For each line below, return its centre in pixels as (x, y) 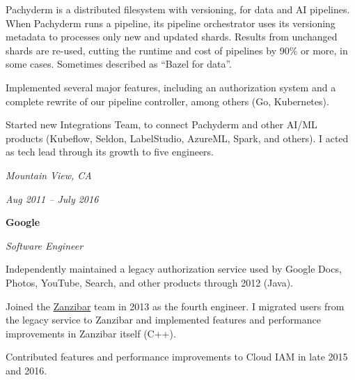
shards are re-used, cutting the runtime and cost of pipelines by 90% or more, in (177, 50)
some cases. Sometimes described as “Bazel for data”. (119, 64)
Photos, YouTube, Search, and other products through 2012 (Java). (149, 282)
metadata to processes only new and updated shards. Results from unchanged (172, 37)
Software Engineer (45, 245)
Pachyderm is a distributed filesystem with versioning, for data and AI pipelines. (178, 9)
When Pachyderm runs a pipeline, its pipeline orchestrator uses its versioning (171, 23)
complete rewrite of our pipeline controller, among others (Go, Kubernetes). (167, 101)
